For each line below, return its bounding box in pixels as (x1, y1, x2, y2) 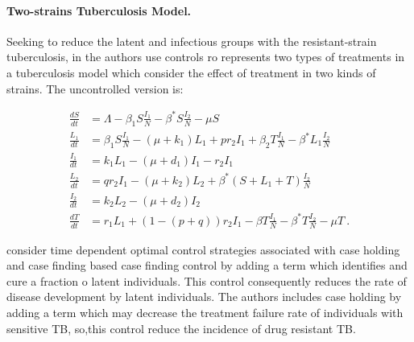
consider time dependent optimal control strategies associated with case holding (6, 241, 400, 258)
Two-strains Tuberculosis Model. (6, 2, 192, 19)
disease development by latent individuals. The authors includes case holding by (6, 288, 402, 305)
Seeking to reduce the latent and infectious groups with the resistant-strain (6, 32, 377, 49)
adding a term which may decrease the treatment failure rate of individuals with (6, 304, 404, 321)
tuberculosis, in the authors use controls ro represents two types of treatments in (6, 48, 405, 65)
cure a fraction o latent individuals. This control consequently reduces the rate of (6, 272, 407, 289)
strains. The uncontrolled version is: (6, 80, 184, 97)
